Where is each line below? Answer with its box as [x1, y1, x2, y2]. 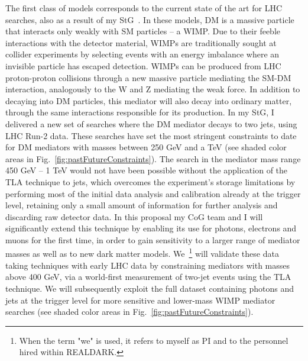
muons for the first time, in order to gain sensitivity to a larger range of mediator [5, 233, 300, 246]
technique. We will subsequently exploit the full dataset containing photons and [5, 282, 294, 294]
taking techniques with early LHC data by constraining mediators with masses [5, 259, 290, 271]
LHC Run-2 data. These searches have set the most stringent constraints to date [5, 129, 297, 141]
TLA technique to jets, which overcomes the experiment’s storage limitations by [5, 175, 296, 188]
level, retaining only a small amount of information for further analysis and [5, 199, 278, 211]
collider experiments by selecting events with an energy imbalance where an [5, 48, 280, 60]
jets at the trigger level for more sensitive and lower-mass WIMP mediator [5, 294, 275, 306]
